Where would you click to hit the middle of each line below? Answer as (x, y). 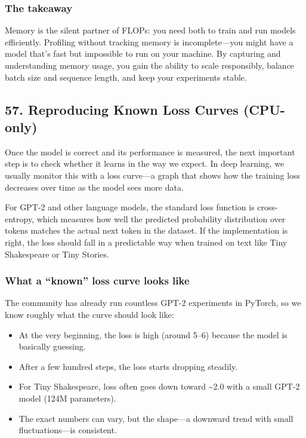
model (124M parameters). (67, 398)
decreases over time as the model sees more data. (94, 187)
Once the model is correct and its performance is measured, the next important (150, 151)
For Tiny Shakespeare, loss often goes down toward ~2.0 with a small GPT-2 (159, 386)
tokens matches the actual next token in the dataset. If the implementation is (146, 230)
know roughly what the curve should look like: (89, 314)
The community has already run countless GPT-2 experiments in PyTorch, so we (153, 303)
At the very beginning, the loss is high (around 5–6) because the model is (153, 334)
